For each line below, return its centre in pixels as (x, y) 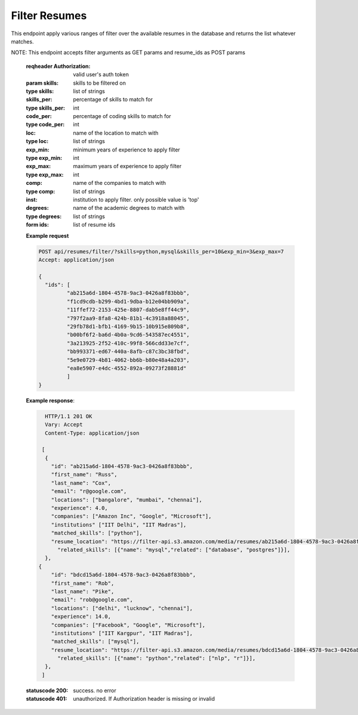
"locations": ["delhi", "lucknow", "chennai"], (122, 608)
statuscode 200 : (47, 690)
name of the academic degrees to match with (129, 208)
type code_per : (45, 125)
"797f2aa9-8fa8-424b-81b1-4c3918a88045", (128, 318)
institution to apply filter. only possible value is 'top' (136, 199)
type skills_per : (46, 108)
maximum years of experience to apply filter (127, 166)
